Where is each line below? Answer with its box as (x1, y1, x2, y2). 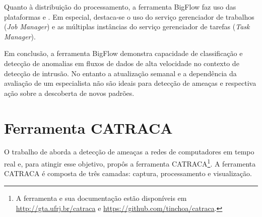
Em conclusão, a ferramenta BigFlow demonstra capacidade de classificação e (4, 48, 243, 59)
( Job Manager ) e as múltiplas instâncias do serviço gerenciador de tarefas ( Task (4, 21, 250, 32)
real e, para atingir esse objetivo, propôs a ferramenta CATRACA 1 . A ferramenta (4, 157, 256, 169)
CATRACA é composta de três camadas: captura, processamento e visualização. (4, 168, 252, 179)
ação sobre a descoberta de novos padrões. (4, 87, 135, 98)
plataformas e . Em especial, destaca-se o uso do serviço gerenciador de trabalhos (4, 11, 254, 22)
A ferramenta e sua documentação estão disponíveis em (16, 192, 187, 203)
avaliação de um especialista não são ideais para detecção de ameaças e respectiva (4, 78, 256, 88)
